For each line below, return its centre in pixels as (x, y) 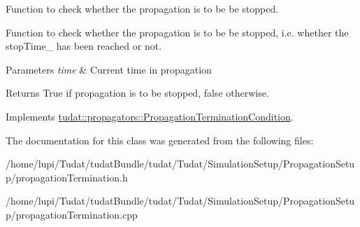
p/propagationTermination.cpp (72, 214)
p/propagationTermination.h (67, 177)
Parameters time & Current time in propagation (109, 69)
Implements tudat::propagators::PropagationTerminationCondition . (150, 116)
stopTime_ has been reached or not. (84, 46)
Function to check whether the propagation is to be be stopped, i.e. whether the (177, 32)
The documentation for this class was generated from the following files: (160, 140)
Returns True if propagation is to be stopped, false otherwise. (137, 93)
